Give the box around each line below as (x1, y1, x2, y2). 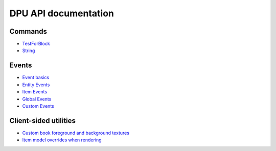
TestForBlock (22, 41, 51, 47)
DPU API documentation (9, 8, 114, 19)
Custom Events (22, 103, 55, 109)
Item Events (22, 89, 48, 95)
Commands (9, 27, 48, 36)
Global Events (22, 96, 52, 102)
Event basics (22, 74, 50, 81)
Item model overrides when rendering (22, 137, 102, 143)
